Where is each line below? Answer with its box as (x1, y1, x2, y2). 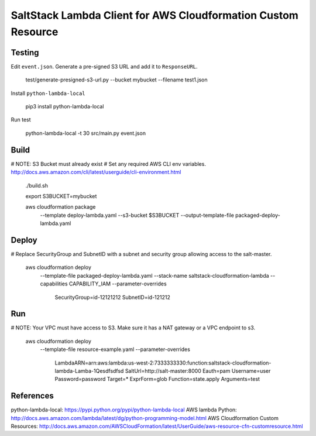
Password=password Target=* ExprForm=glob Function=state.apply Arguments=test (54, 376, 260, 383)
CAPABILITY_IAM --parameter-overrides (68, 280, 167, 287)
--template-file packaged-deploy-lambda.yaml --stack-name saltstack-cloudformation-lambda (40, 272, 269, 279)
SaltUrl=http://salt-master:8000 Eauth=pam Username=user (125, 367, 271, 374)
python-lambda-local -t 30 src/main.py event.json (25, 130, 146, 137)
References (11, 391, 54, 401)
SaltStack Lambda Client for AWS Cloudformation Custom (11, 9, 298, 22)
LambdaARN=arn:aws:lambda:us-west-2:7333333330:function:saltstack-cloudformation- (54, 359, 272, 366)
